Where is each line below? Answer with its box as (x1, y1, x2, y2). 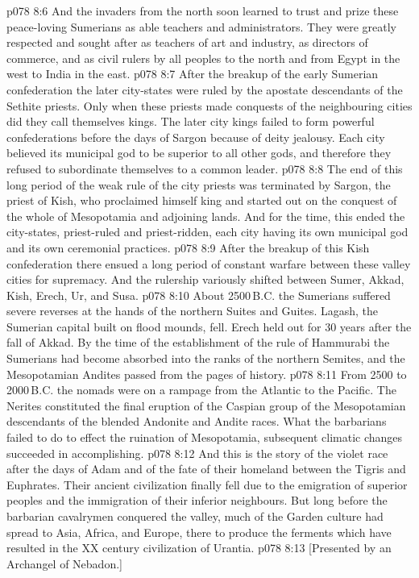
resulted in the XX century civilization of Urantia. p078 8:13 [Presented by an (6, 539, 392, 556)
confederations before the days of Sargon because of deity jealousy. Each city (6, 128, 385, 145)
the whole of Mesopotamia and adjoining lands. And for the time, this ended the (6, 207, 405, 224)
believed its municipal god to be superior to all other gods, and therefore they (6, 144, 392, 161)
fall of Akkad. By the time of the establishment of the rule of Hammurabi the (6, 334, 390, 351)
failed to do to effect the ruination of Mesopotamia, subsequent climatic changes (6, 429, 403, 446)
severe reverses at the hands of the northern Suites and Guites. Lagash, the (6, 302, 379, 319)
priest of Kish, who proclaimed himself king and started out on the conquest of (6, 192, 397, 209)
